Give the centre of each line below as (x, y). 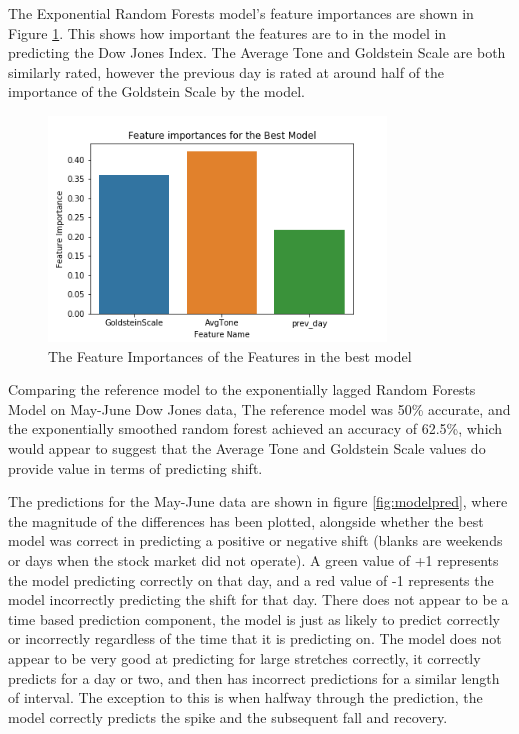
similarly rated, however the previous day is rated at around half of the (226, 71)
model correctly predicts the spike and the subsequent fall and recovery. (228, 716)
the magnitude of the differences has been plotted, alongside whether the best (246, 520)
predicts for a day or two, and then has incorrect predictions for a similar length (254, 677)
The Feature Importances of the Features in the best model (230, 355)
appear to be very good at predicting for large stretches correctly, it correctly (244, 658)
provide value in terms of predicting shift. (135, 467)
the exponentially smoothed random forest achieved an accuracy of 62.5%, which (255, 428)
